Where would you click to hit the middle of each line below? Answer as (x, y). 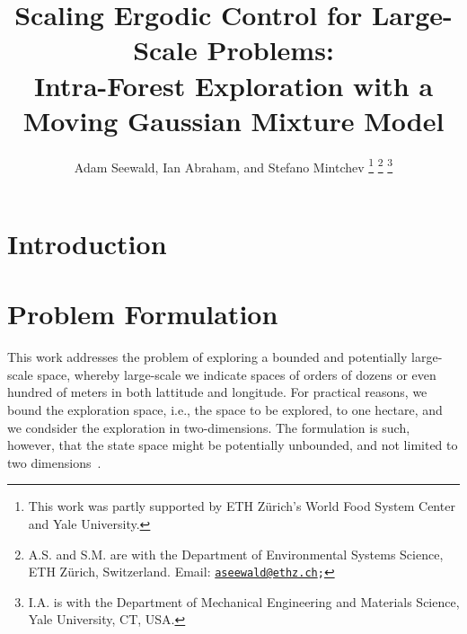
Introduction (87, 243)
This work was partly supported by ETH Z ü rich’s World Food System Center (242, 506)
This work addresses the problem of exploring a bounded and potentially (207, 357)
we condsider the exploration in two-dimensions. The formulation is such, (209, 427)
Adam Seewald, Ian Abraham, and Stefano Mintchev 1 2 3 (233, 165)
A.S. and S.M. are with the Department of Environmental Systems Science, (236, 554)
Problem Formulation (143, 314)
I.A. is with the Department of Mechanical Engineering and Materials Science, (244, 601)
